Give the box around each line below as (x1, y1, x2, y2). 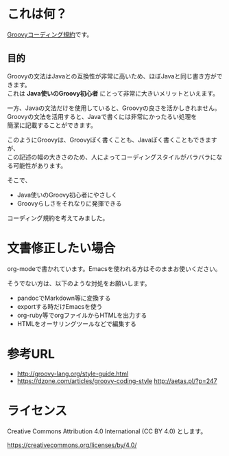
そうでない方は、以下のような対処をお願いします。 (7, 279, 151, 287)
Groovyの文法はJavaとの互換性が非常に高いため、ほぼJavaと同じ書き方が (7, 72, 217, 80)
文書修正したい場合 (7, 240, 116, 256)
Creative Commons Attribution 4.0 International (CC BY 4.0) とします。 (7, 427, 207, 435)
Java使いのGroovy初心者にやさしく (16, 191, 118, 199)
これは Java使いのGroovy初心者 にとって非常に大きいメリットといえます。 (7, 89, 219, 97)
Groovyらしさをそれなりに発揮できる (16, 199, 122, 207)
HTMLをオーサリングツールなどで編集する (16, 319, 137, 327)
